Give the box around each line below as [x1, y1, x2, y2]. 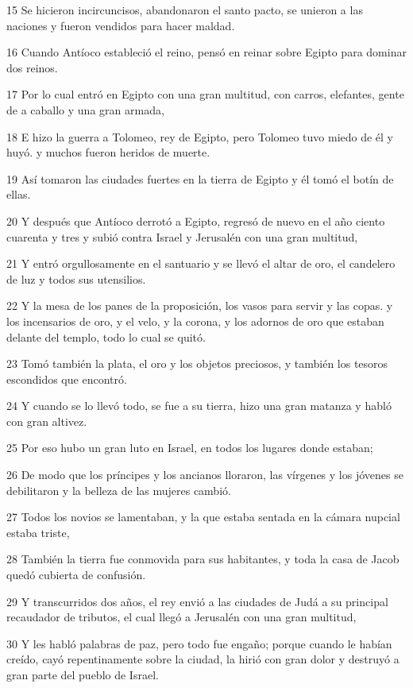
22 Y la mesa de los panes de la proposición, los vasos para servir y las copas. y [6, 297, 393, 314]
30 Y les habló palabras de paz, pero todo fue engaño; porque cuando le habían [6, 635, 392, 651]
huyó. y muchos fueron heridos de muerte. [6, 144, 210, 160]
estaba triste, [6, 524, 70, 540]
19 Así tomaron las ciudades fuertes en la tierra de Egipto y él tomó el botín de [6, 170, 394, 187]
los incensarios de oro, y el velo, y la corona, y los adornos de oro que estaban [6, 312, 384, 329]
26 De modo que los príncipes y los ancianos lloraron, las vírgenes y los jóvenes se [6, 466, 403, 483]
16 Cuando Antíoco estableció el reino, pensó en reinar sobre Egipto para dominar [6, 44, 407, 60]
